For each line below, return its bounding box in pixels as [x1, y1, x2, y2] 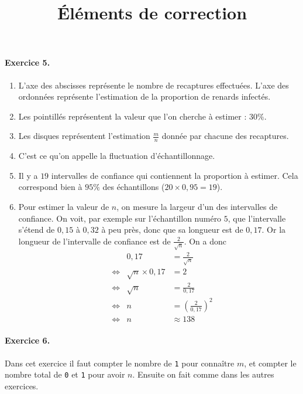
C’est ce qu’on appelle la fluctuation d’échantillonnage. [18, 150, 215, 162]
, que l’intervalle [228, 212, 286, 224]
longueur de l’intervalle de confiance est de [18, 235, 171, 247]
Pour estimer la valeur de [18, 200, 109, 212]
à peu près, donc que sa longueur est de [101, 223, 243, 236]
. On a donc [184, 235, 226, 247]
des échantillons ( [102, 181, 165, 193]
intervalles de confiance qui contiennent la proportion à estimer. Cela [51, 169, 298, 181]
